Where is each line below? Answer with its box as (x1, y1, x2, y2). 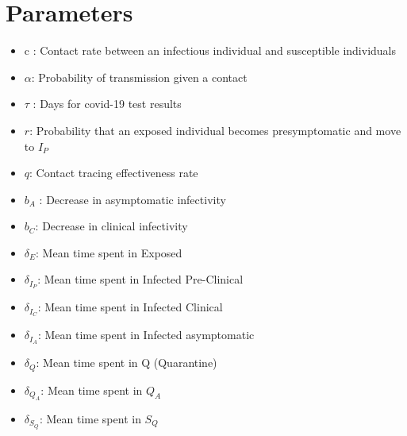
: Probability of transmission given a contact (31, 68, 248, 85)
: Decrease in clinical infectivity (35, 218, 188, 234)
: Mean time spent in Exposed (36, 244, 182, 260)
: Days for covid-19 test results (33, 95, 182, 112)
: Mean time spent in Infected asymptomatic (37, 326, 255, 343)
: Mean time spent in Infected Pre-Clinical (37, 271, 244, 287)
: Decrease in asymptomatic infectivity (39, 191, 226, 207)
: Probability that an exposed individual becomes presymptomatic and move (29, 122, 401, 138)
